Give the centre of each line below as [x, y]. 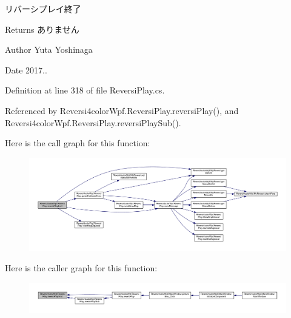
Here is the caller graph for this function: [81, 267]
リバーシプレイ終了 [43, 8]
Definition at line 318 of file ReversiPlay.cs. [85, 90]
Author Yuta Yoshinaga [49, 49]
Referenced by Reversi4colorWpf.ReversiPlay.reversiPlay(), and [122, 110]
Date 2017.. [26, 69]
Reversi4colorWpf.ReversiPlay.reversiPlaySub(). [93, 122]
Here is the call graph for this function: [78, 143]
